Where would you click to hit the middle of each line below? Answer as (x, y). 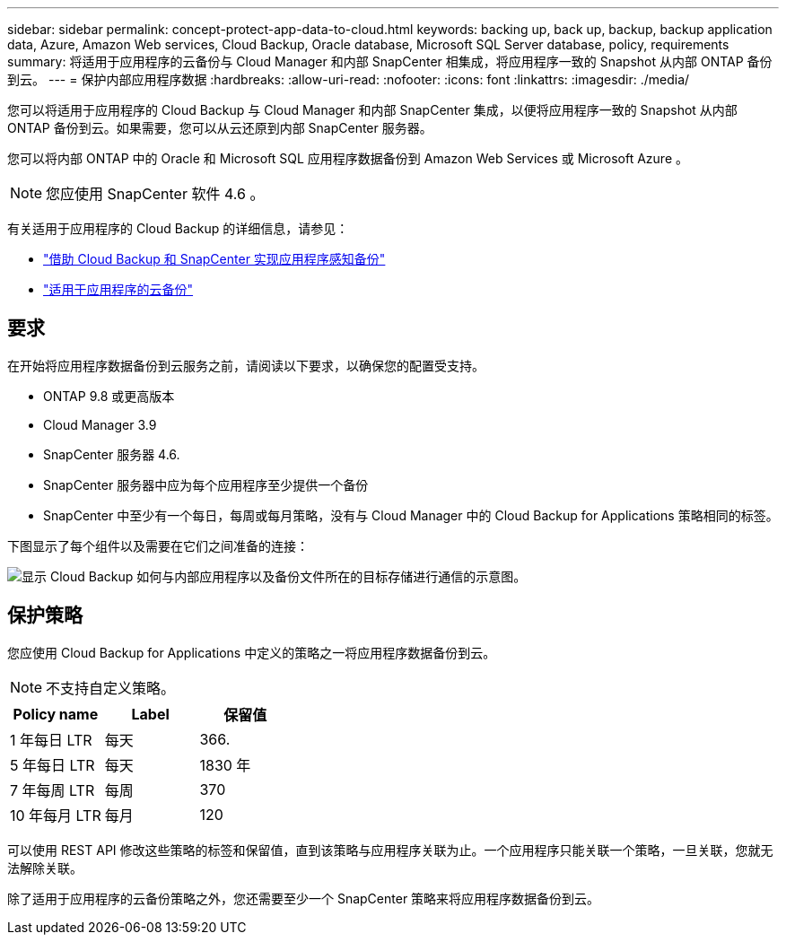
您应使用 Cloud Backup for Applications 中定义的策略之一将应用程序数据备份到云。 (252, 652)
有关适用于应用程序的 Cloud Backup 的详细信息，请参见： (178, 228)
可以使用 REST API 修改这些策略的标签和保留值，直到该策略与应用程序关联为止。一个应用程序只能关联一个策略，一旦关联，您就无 (390, 850)
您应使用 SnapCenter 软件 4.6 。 (155, 194)
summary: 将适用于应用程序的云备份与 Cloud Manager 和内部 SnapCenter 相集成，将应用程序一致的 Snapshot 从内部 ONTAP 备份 (390, 61)
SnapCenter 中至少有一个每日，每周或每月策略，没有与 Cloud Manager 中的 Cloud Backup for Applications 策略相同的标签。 (411, 515)
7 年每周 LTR (52, 790)
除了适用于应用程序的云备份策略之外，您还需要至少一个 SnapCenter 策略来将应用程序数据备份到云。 (304, 898)
